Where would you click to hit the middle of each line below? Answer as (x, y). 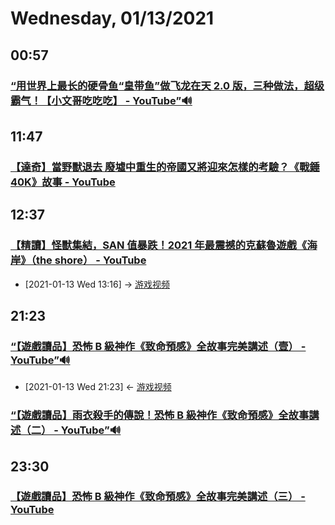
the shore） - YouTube (91, 260)
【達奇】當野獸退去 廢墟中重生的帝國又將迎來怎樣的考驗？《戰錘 (165, 167)
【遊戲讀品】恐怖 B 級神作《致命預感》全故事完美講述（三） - (158, 497)
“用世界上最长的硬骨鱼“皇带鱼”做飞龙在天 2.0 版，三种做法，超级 (167, 85)
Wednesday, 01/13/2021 (112, 18)
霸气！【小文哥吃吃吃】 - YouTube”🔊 (101, 100)
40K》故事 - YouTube (63, 182)
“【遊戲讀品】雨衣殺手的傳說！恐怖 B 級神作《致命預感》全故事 (160, 415)
